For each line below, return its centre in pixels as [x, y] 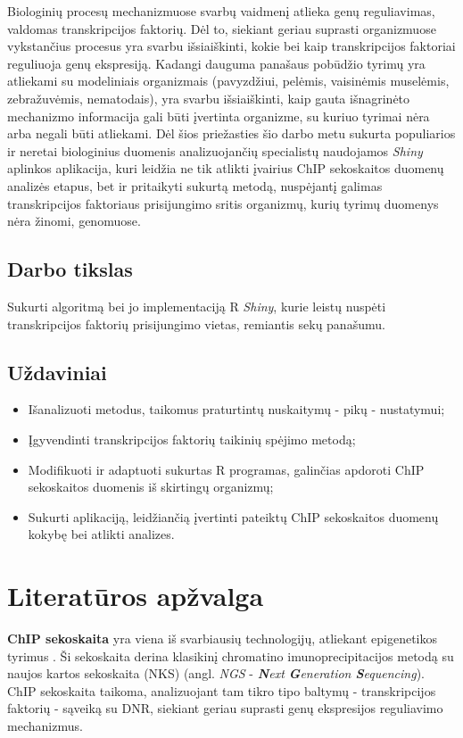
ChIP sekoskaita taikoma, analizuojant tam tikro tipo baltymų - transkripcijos [222, 690]
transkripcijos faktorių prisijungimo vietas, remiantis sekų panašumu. [196, 323]
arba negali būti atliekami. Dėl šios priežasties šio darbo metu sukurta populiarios [231, 133]
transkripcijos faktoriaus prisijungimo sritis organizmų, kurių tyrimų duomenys [223, 203]
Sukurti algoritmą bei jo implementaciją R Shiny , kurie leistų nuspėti [197, 306]
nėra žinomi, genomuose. [74, 221]
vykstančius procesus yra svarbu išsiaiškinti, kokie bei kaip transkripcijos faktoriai [231, 46]
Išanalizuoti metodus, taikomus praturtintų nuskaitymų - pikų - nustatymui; [236, 409]
